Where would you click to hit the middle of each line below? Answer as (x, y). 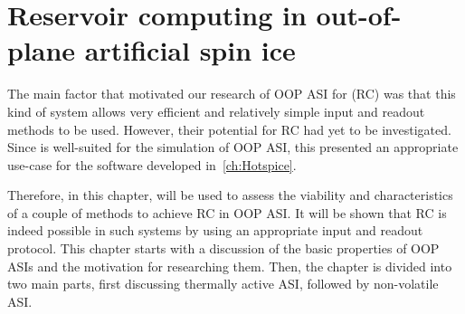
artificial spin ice (190, 50)
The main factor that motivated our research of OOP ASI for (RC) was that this (232, 94)
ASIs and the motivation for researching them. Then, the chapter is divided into (230, 266)
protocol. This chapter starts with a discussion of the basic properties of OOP (223, 248)
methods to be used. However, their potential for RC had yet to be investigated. (229, 129)
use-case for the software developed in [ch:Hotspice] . (152, 164)
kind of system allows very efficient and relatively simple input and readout (216, 111)
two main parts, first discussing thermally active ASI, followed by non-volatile (223, 284)
